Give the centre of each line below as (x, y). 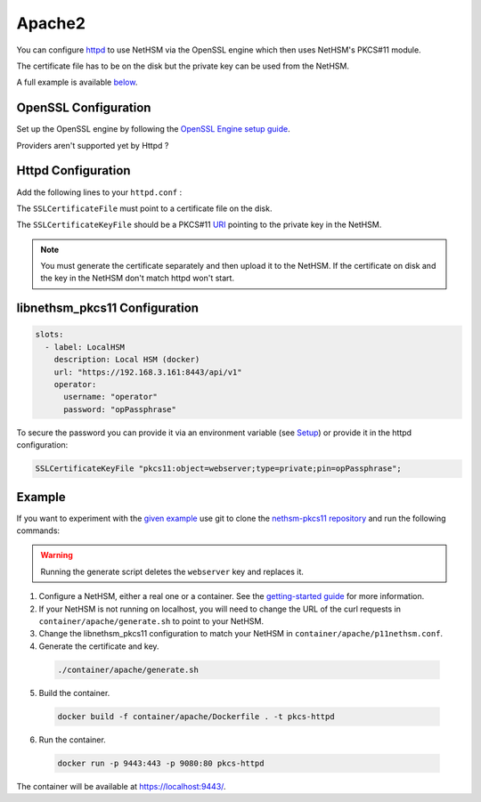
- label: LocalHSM (85, 347)
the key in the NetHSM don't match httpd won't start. (138, 278)
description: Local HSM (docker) (127, 360)
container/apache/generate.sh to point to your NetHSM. (151, 621)
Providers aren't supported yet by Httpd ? (93, 145)
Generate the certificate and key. (99, 646)
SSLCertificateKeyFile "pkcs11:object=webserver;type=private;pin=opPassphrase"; (219, 469)
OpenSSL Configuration (84, 108)
